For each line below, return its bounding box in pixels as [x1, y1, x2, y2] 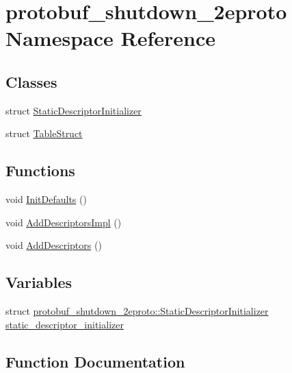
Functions [5, 160, 75, 181]
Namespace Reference [5, 24, 215, 52]
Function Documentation [5, 350, 185, 372]
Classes [5, 71, 57, 92]
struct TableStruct [5, 126, 83, 141]
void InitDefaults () [5, 192, 87, 206]
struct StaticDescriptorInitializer [5, 103, 142, 117]
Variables [5, 272, 72, 293]
